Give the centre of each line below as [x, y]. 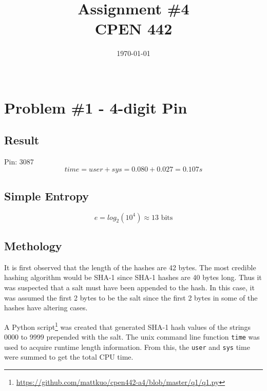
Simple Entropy [46, 195]
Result [22, 140]
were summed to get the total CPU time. [69, 357]
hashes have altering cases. [46, 308]
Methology [33, 246]
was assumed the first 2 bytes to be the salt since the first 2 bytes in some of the [131, 297]
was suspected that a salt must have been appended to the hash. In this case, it [129, 287]
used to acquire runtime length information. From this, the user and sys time [127, 347]
